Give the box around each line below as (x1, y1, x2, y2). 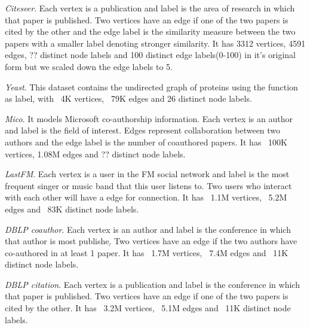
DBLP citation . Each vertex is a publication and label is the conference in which (5, 278, 300, 290)
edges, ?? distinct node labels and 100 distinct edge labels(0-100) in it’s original (5, 48, 296, 61)
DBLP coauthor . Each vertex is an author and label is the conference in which (5, 223, 291, 235)
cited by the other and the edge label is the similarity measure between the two (5, 25, 296, 38)
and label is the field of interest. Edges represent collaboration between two (5, 124, 281, 136)
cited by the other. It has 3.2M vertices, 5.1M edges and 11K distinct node (5, 302, 291, 314)
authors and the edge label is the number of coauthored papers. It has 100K (5, 135, 287, 148)
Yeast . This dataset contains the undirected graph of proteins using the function (5, 80, 298, 93)
